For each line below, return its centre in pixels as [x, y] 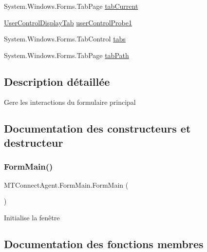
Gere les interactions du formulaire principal [70, 102]
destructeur [34, 142]
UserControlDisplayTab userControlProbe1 [68, 22]
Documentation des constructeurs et [97, 128]
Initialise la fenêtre [32, 217]
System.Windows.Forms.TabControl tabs [65, 39]
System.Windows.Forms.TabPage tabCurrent [71, 6]
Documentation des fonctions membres [104, 243]
